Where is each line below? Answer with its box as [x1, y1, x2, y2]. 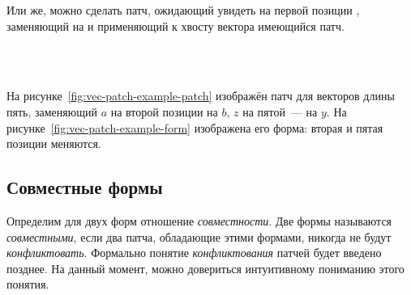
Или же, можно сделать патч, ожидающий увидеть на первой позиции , [6, 2, 360, 18]
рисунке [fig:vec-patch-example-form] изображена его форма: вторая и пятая [6, 119, 383, 136]
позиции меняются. [6, 135, 101, 152]
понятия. [6, 276, 49, 293]
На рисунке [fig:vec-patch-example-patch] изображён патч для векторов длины [6, 87, 395, 104]
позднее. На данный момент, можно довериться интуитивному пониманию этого [6, 259, 405, 276]
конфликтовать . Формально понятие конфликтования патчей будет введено [6, 244, 382, 261]
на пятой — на [242, 103, 318, 120]
